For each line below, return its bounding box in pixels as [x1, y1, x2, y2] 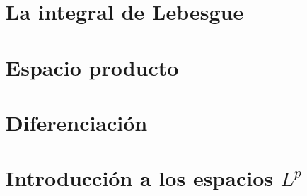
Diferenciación [6, 108, 148, 137]
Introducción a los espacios [6, 163, 273, 192]
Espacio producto [6, 52, 179, 81]
